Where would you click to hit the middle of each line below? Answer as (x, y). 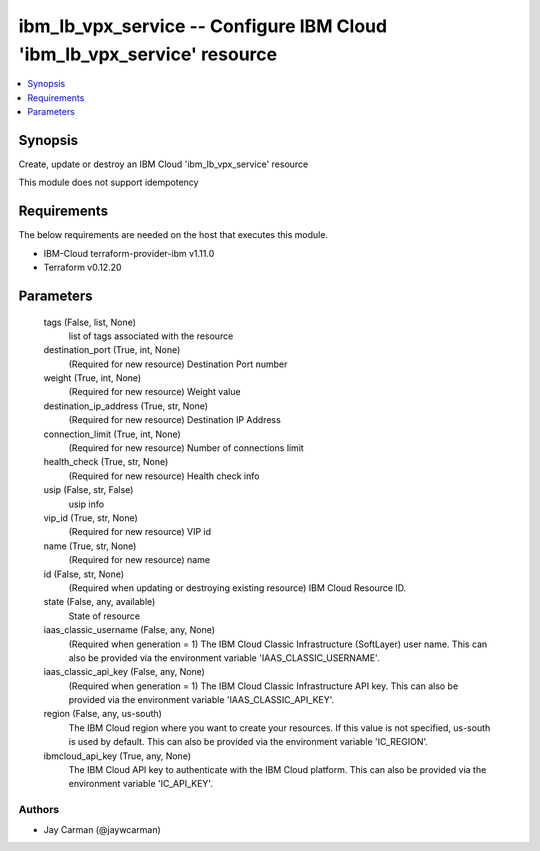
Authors (39, 810)
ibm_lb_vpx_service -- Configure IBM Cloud (203, 26)
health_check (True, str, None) (106, 462)
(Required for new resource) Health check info (164, 476)
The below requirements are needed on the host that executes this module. (173, 235)
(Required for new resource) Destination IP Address (175, 420)
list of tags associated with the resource (151, 336)
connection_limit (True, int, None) (112, 434)
